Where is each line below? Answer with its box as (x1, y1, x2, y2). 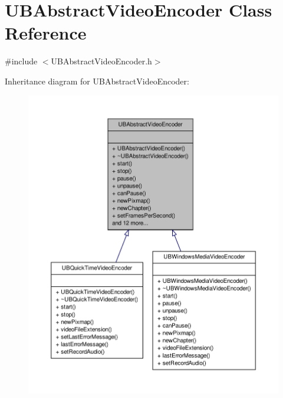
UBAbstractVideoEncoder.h (51, 55, 152, 67)
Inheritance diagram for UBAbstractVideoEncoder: (5, 74, 189, 87)
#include (5, 55, 38, 67)
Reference (5, 21, 87, 45)
